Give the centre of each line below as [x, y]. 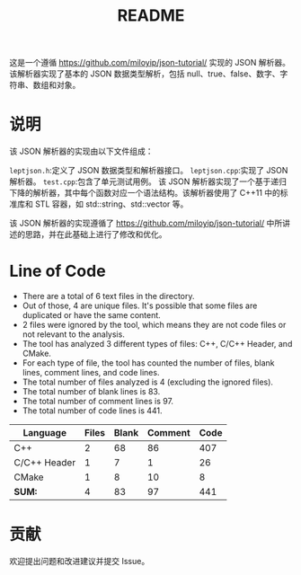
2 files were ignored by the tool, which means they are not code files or [154, 325]
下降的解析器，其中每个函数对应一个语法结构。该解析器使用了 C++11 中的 [145, 193]
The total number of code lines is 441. [93, 411]
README [151, 16]
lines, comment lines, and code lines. [91, 373]
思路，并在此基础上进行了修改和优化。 [96, 234]
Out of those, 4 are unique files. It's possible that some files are [140, 305]
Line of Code [58, 271]
